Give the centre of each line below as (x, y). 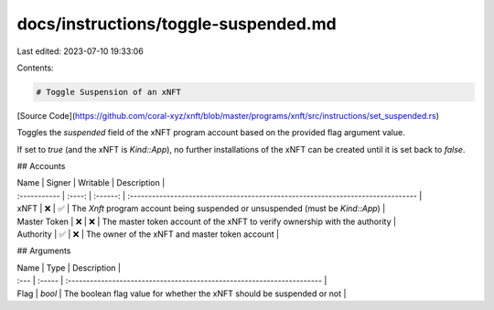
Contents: (35, 68)
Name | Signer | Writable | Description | (91, 183)
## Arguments (44, 251)
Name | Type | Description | (69, 267)
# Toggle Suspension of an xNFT (109, 92)
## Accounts (41, 166)
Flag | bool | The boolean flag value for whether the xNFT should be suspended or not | (182, 294)
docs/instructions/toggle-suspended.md (177, 24)
